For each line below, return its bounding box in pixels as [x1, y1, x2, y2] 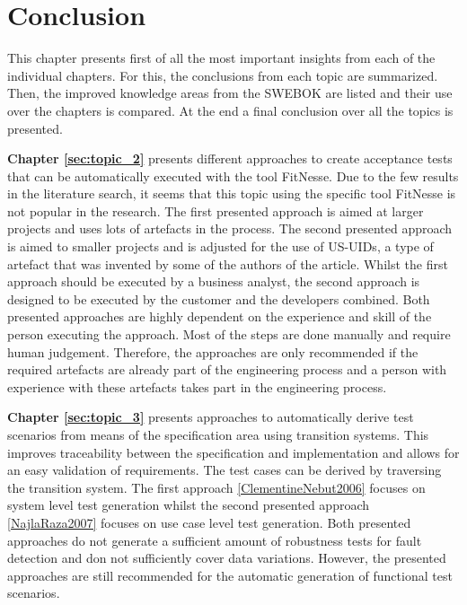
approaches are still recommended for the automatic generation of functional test [7, 566, 453, 584]
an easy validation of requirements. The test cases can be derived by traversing [7, 460, 442, 479]
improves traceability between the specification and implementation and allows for [7, 443, 460, 461]
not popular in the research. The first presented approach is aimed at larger [7, 201, 424, 220]
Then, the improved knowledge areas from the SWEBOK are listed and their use [7, 83, 453, 102]
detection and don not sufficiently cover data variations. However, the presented [7, 548, 446, 567]
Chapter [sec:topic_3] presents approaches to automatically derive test [7, 408, 414, 426]
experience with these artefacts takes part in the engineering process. [7, 377, 387, 396]
